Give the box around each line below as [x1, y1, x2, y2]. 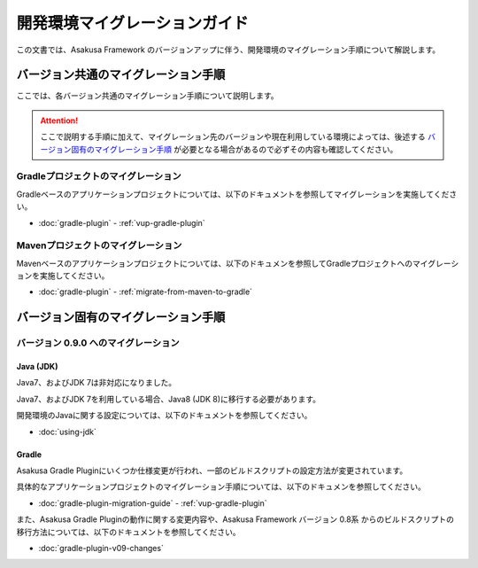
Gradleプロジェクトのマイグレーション [16, 170, 181, 183]
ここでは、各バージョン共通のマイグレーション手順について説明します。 [16, 90, 279, 101]
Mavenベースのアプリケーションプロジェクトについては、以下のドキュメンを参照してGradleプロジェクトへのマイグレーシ [16, 258, 459, 268]
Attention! [40, 115, 79, 126]
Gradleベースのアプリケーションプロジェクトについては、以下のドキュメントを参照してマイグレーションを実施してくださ [16, 189, 458, 199]
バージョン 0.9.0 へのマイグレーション [16, 337, 181, 349]
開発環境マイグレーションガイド [16, 13, 249, 33]
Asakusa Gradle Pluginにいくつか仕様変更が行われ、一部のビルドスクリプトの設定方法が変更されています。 [16, 465, 408, 476]
